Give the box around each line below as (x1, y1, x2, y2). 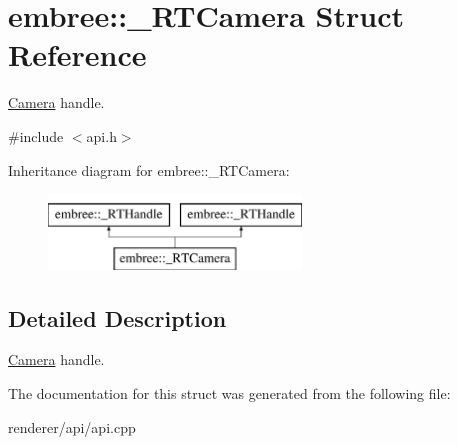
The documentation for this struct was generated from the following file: (8, 383, 451, 404)
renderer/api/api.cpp (8, 416, 136, 437)
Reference (8, 34, 147, 75)
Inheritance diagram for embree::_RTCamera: (8, 159, 290, 180)
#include (8, 125, 64, 146)
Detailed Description (8, 302, 227, 333)
